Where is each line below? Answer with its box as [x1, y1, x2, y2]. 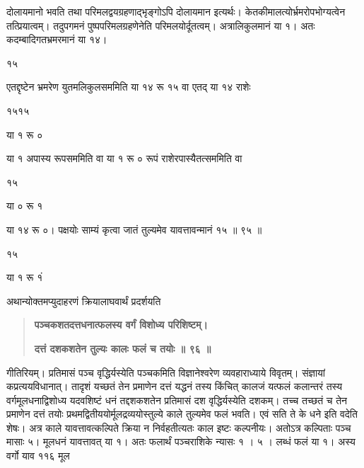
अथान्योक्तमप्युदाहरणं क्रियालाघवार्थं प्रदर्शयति [6, 293, 161, 308]
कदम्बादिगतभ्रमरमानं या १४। [6, 32, 107, 47]
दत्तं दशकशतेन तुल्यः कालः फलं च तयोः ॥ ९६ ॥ [34, 341, 211, 355]
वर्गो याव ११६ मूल [6, 448, 70, 463]
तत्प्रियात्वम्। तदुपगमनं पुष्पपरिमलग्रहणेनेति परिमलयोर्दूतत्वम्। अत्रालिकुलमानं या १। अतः [6, 18, 315, 33]
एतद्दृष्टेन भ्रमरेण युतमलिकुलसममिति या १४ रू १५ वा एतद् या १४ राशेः [6, 79, 251, 94]
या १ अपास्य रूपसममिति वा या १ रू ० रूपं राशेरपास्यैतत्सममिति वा [6, 151, 242, 166]
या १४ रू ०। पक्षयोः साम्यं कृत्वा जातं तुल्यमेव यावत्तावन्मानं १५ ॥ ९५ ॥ [6, 222, 262, 236]
